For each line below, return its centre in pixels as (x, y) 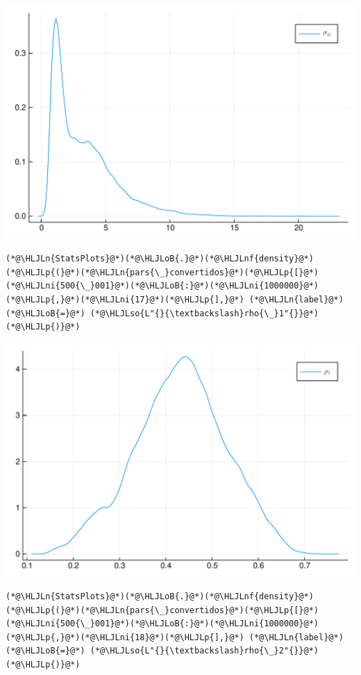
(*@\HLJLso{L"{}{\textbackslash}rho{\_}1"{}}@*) (204, 313)
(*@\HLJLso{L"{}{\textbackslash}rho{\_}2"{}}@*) (204, 651)
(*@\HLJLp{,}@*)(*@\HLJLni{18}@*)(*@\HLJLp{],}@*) (125, 637)
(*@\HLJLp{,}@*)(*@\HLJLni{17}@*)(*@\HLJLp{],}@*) (125, 300)
